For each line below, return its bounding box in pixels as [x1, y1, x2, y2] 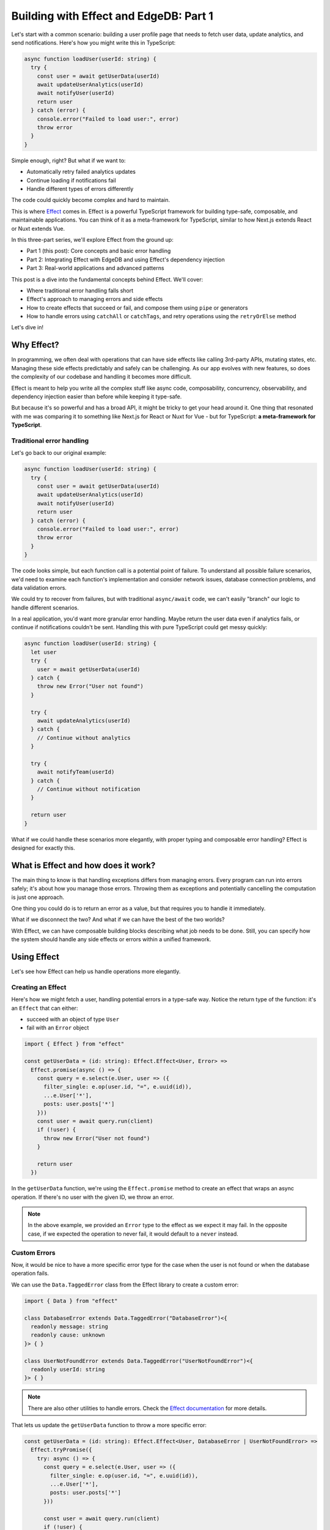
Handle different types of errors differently [26, 185, 134, 192]
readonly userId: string [31, 1365, 105, 1373]
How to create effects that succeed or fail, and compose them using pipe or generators [26, 304, 248, 312]
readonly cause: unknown [31, 1332, 105, 1338]
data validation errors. [11, 584, 67, 591]
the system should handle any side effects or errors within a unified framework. [11, 936, 211, 943]
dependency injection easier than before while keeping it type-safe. [11, 392, 182, 400]
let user [31, 649, 57, 655]
